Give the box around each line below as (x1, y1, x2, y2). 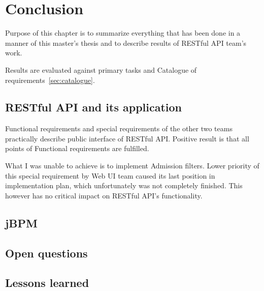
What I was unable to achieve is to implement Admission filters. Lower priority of (5, 160, 259, 171)
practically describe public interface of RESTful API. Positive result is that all (5, 133, 249, 143)
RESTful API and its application (5, 99, 182, 115)
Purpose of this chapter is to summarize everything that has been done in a (5, 27, 241, 38)
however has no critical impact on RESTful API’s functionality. (5, 190, 203, 200)
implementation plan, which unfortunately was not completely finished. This (5, 180, 243, 191)
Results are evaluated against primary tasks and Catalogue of (5, 64, 197, 75)
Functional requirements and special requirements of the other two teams (5, 123, 233, 134)
